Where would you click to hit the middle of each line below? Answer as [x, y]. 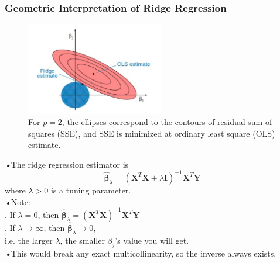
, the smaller [82, 240]
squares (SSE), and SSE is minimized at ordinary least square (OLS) [152, 133]
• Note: [18, 201]
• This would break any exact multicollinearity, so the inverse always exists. [141, 253]
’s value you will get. [152, 240]
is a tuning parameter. [91, 190]
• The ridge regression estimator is [67, 164]
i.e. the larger [29, 240]
